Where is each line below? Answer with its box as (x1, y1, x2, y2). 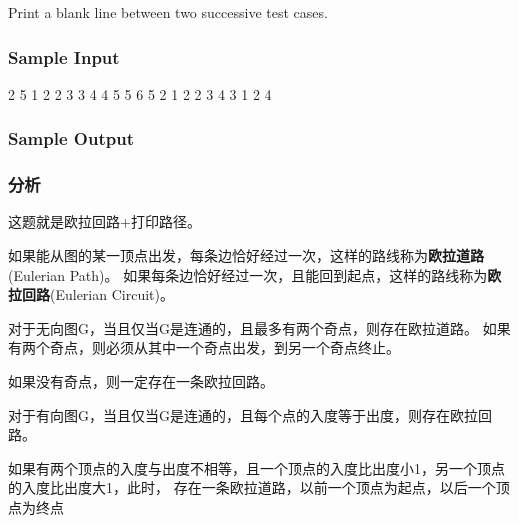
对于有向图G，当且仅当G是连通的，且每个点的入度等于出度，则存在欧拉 (8, 404, 478, 425)
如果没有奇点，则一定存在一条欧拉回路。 (8, 371, 274, 392)
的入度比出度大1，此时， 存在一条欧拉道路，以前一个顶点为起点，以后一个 (8, 477, 496, 498)
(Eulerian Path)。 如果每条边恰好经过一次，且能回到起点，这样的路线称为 (8, 264, 488, 285)
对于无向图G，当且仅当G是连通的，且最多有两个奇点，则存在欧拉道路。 (8, 317, 478, 338)
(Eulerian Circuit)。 (50, 284, 174, 305)
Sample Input (8, 44, 120, 69)
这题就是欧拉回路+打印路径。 (8, 211, 201, 232)
